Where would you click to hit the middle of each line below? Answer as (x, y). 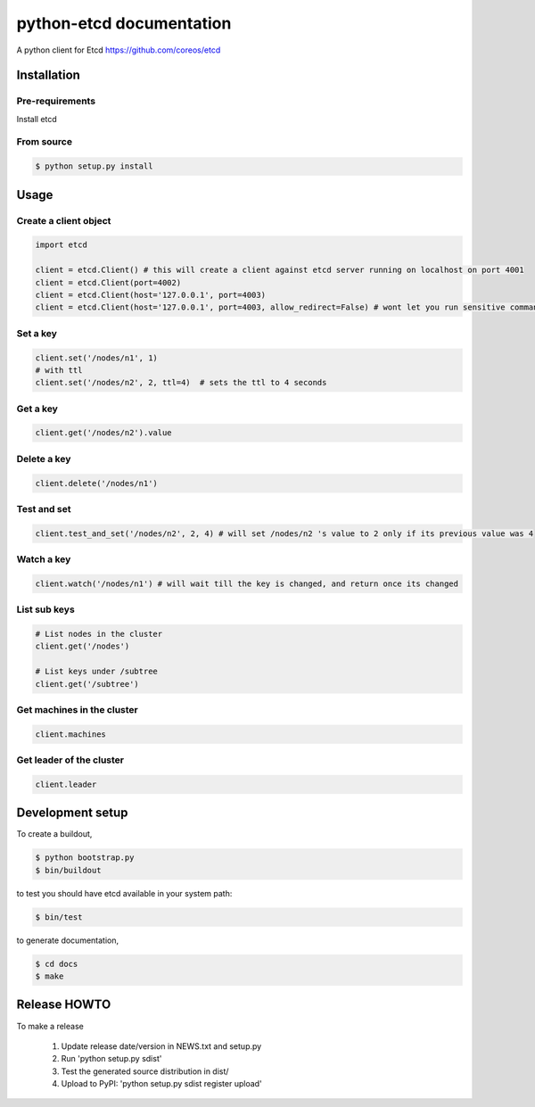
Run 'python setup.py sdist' (111, 1059)
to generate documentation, (68, 940)
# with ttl (59, 370)
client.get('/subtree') (87, 684)
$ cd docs (57, 964)
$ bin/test (59, 917)
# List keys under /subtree (96, 672)
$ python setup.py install (94, 166)
